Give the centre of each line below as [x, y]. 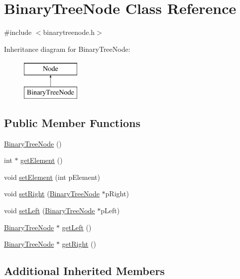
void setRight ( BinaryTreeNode [52, 194]
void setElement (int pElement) [52, 177]
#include [18, 32]
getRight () [79, 244]
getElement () [42, 160]
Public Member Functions [72, 122]
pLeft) [110, 210]
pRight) [117, 194]
